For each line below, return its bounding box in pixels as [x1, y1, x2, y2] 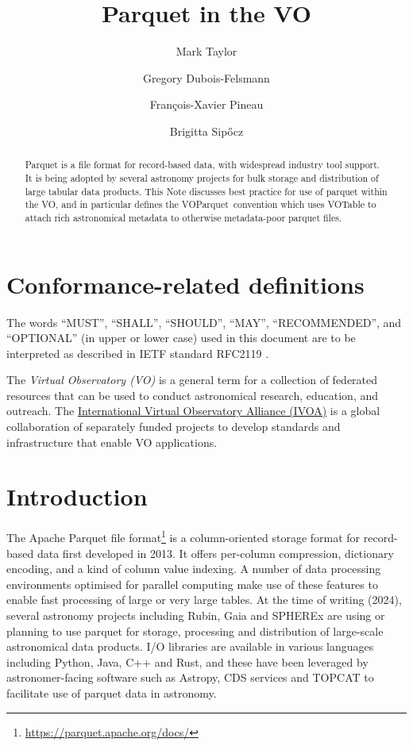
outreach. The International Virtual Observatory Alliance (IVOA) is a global [6, 402, 380, 419]
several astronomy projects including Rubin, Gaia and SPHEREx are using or [6, 607, 385, 624]
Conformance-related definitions [6, 267, 365, 300]
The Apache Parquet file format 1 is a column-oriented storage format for [6, 527, 361, 546]
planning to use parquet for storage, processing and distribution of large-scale [6, 622, 384, 639]
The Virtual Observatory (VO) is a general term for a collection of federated [6, 371, 378, 388]
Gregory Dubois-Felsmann [143, 69, 270, 86]
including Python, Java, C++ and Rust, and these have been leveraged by [6, 653, 369, 670]
